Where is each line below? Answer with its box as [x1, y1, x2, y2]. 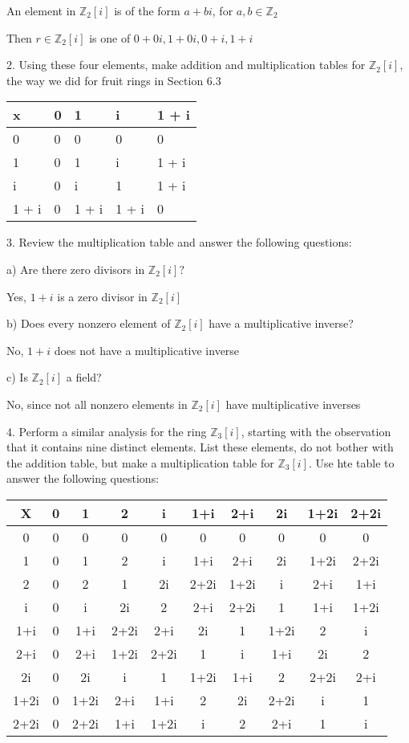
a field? [66, 369, 102, 386]
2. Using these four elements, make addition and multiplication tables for [6, 56, 366, 73]
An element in [6, 2, 76, 18]
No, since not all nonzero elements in [6, 395, 188, 412]
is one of [89, 29, 131, 46]
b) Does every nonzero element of [6, 315, 171, 332]
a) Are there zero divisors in [6, 260, 145, 277]
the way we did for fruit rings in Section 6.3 [6, 71, 221, 88]
